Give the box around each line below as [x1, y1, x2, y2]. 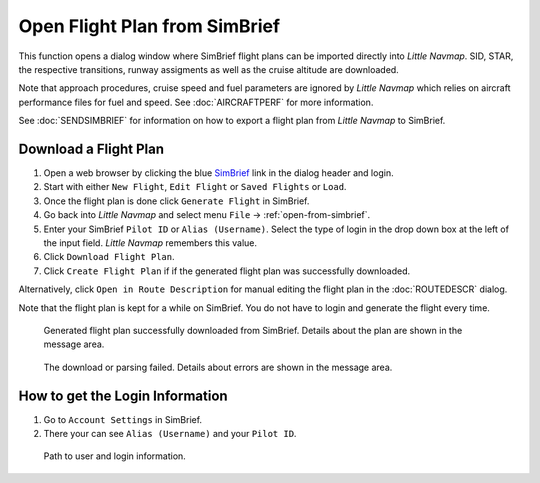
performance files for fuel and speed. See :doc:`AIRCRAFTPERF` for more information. [18, 96, 374, 108]
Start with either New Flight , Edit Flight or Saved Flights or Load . [43, 181, 347, 193]
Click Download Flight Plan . [43, 251, 175, 263]
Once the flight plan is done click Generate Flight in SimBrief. [43, 195, 310, 207]
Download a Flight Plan [18, 140, 165, 157]
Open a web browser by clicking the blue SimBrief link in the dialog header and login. [43, 167, 394, 179]
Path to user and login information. [43, 450, 187, 462]
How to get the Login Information [18, 387, 229, 404]
